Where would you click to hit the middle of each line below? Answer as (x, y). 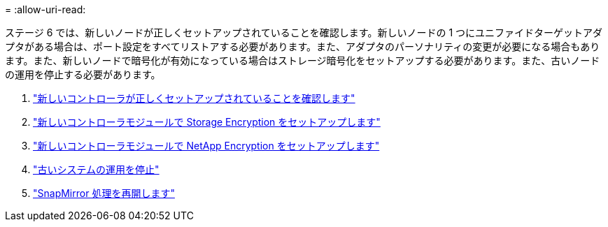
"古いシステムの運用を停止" (96, 169)
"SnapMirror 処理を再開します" (104, 193)
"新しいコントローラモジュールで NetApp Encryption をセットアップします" (206, 146)
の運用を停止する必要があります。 (83, 74)
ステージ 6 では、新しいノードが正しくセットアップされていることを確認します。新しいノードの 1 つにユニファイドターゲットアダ (304, 32)
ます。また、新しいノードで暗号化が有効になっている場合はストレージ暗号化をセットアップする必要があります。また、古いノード (303, 60)
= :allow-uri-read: (45, 9)
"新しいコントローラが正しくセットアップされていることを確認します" (194, 98)
